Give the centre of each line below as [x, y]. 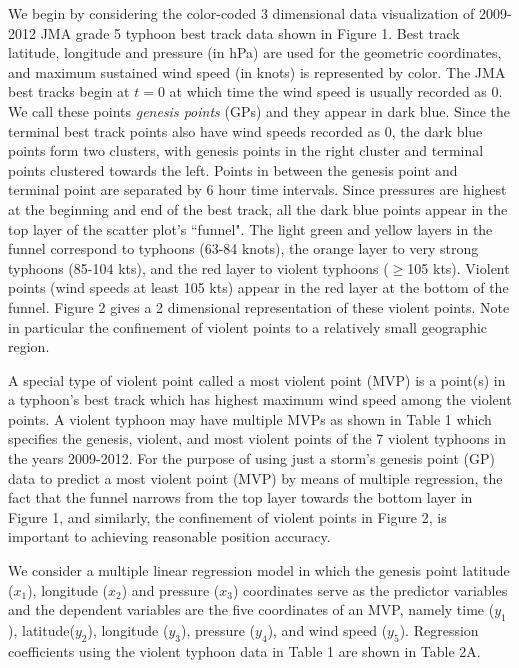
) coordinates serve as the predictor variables [370, 589]
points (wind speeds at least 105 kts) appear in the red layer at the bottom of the [258, 287]
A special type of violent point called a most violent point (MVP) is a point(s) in [257, 379]
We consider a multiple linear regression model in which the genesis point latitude [259, 570]
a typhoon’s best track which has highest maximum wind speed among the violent [260, 399]
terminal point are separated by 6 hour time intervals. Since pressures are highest [257, 189]
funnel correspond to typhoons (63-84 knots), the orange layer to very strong [243, 248]
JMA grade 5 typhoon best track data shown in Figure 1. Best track [250, 32]
